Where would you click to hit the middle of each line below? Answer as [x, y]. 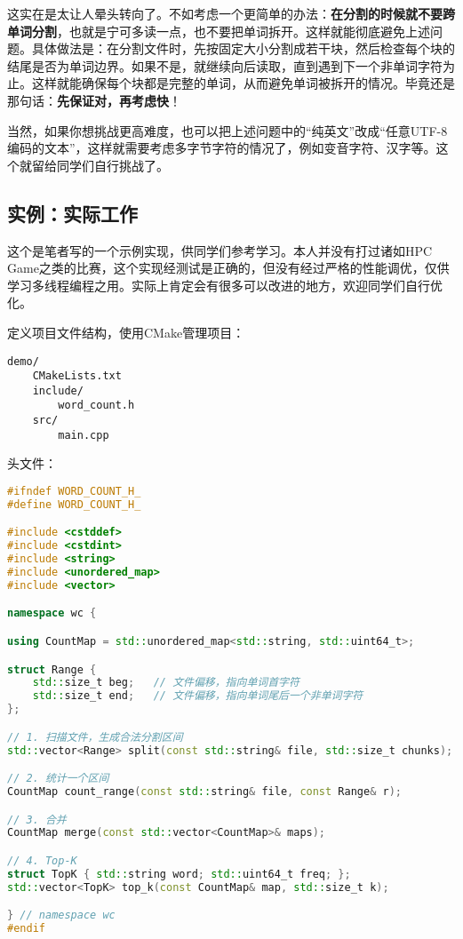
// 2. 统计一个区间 [58, 779]
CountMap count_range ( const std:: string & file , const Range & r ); [204, 791]
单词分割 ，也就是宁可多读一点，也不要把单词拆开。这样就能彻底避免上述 [219, 31]
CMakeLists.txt [77, 376]
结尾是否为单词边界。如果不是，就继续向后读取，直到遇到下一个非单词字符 [225, 65]
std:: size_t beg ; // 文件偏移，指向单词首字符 [166, 683]
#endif [26, 929]
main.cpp [84, 435]
